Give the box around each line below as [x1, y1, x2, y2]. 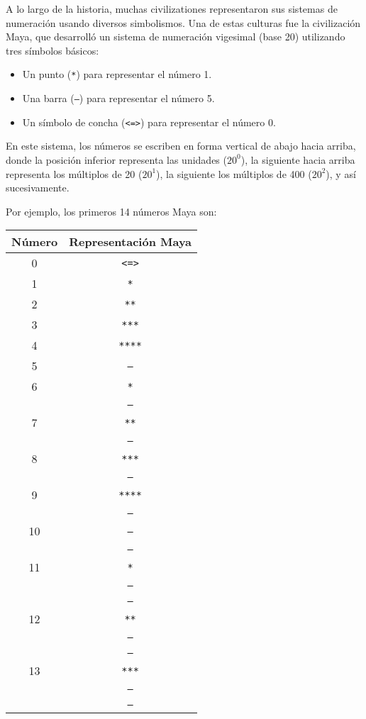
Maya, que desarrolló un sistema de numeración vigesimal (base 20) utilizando [6, 29, 345, 44]
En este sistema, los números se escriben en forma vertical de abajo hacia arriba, [6, 138, 356, 153]
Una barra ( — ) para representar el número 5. [22, 91, 215, 106]
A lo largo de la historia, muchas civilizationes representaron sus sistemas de [6, 1, 338, 16]
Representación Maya [69, 233, 192, 250]
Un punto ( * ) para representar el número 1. [22, 67, 212, 82]
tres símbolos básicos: [6, 43, 99, 57]
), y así [326, 166, 356, 181]
